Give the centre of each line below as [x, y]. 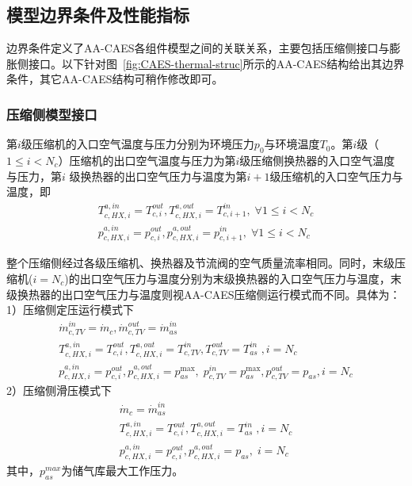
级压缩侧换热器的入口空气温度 [317, 160]
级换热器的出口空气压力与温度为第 [158, 176]
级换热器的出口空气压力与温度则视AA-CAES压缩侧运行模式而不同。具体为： [204, 294]
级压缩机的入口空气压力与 [336, 176]
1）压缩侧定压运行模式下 [70, 310]
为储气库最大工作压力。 [122, 470]
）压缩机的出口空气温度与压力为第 [147, 160]
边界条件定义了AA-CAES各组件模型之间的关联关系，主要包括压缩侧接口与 [198, 48]
